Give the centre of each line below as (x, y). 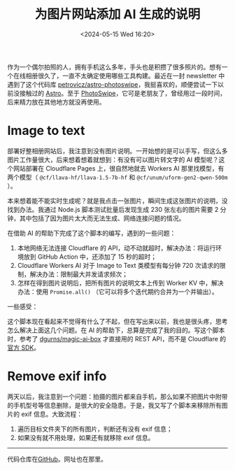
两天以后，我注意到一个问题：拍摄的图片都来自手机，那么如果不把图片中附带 (117, 397)
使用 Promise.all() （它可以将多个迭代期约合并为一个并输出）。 (127, 292)
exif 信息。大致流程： (51, 414)
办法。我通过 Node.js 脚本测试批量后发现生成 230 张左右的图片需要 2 (119, 209)
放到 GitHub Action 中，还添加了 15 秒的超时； (90, 257)
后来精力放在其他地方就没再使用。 (56, 101)
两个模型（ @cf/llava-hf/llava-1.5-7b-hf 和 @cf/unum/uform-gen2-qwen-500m (117, 177)
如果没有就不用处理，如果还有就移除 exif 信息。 (86, 437)
